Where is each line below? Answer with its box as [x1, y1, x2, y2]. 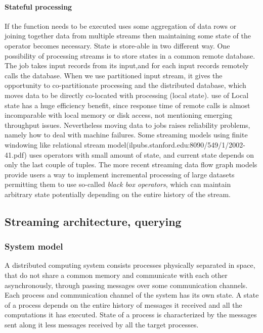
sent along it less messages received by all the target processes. [5, 319, 199, 330]
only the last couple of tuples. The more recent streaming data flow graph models [5, 159, 257, 170]
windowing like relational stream [5, 139, 105, 150]
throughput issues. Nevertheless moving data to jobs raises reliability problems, [5, 119, 250, 130]
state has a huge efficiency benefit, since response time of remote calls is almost [5, 100, 250, 110]
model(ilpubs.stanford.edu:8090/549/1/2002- [107, 139, 246, 150]
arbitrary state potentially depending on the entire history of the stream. [5, 188, 231, 199]
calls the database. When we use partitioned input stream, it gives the [5, 70, 223, 80]
